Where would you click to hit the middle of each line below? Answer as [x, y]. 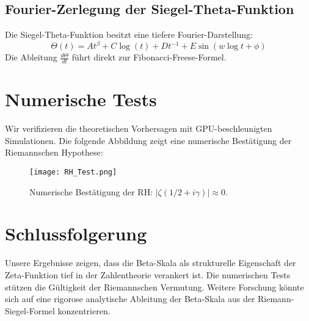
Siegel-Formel [30, 310]
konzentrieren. [84, 310]
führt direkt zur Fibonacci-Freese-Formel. [149, 57]
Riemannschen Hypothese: [54, 152]
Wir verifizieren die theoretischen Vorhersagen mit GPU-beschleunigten [139, 128]
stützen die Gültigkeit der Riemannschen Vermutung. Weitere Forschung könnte [154, 287]
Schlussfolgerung [76, 233]
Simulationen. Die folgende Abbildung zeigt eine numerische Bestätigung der [148, 140]
